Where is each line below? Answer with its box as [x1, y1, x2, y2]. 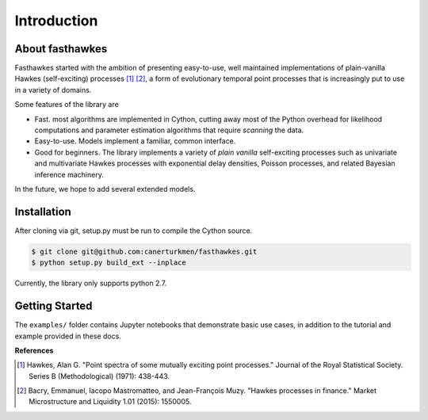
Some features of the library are [14, 100, 119, 109]
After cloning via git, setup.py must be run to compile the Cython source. [14, 226, 253, 235]
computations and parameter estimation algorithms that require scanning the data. [34, 125, 304, 135]
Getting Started [14, 300, 93, 313]
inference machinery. [34, 170, 105, 179]
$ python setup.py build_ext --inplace [31, 258, 186, 267]
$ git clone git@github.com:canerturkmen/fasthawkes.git [31, 246, 258, 256]
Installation [14, 204, 71, 218]
